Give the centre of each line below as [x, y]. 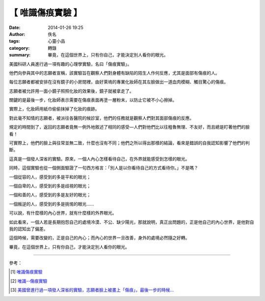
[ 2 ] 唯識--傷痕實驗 [29, 281]
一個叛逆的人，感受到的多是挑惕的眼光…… [52, 204]
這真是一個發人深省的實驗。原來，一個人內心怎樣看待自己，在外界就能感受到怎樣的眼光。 [99, 159]
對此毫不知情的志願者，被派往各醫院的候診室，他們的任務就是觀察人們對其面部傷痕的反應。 [101, 118]
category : [19, 48]
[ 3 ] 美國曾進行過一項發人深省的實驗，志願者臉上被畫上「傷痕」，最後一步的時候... [92, 290]
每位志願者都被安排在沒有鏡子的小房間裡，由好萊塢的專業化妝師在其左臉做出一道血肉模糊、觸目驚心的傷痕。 [119, 82]
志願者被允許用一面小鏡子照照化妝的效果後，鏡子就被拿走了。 [71, 91]
